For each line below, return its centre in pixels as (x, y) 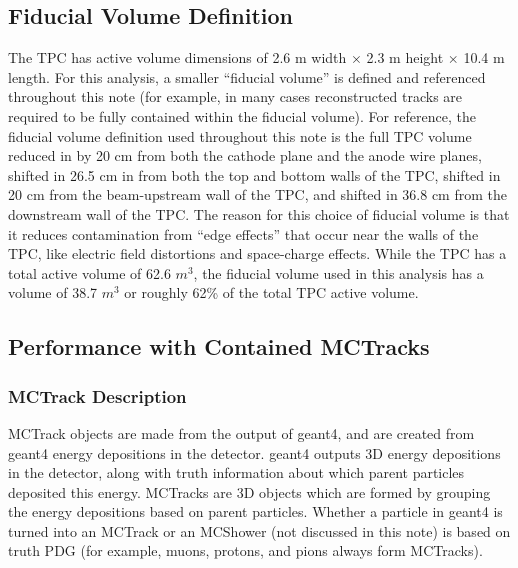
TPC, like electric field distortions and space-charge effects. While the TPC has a (257, 253)
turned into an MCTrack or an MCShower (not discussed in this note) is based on (259, 530)
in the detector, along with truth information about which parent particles (236, 472)
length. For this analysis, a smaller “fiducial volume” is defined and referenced (247, 76)
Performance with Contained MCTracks (219, 346)
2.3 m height (405, 57)
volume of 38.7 (53, 292)
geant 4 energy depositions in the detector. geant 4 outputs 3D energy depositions (254, 452)
